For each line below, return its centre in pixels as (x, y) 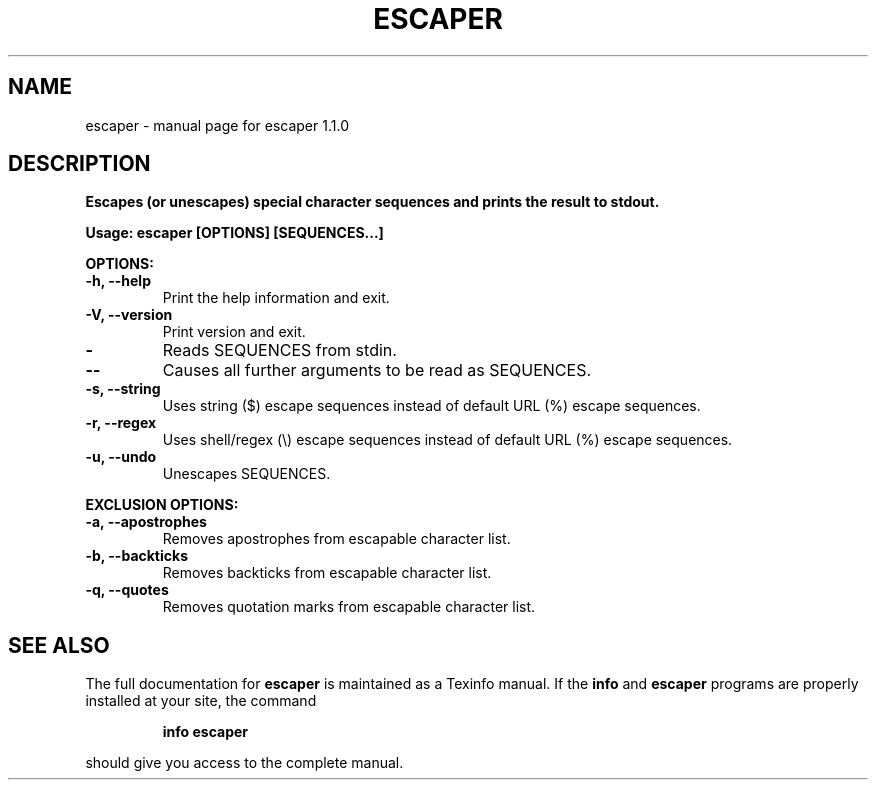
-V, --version (129, 315)
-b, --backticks (136, 556)
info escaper (205, 732)
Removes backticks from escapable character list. (327, 573)
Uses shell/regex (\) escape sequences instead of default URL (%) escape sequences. (447, 440)
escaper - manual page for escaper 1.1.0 (217, 125)
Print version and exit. (234, 332)
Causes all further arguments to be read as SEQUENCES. (377, 370)
